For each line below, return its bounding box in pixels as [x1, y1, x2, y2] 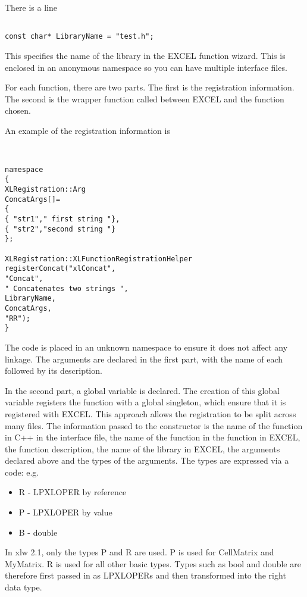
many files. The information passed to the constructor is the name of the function [5, 419, 303, 432]
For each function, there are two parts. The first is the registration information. [5, 81, 295, 93]
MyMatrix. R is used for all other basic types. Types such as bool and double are [5, 557, 301, 570]
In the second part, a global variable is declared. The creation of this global [5, 384, 280, 396]
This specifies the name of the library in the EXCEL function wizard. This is [5, 49, 286, 61]
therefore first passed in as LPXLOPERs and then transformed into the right [5, 569, 286, 582]
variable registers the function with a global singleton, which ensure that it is [5, 396, 286, 408]
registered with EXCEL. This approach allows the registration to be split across [5, 407, 296, 420]
